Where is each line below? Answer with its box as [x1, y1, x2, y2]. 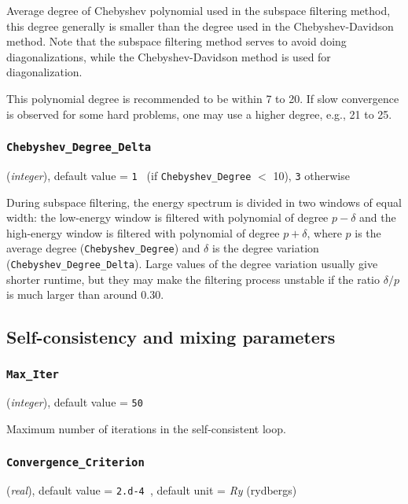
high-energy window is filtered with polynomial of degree [6, 224, 280, 241]
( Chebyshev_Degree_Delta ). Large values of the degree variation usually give [6, 256, 378, 272]
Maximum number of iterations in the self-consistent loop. [6, 421, 286, 437]
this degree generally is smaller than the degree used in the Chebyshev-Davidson [6, 17, 394, 34]
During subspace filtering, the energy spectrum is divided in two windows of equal [6, 193, 402, 210]
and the [359, 209, 396, 226]
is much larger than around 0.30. [6, 286, 164, 303]
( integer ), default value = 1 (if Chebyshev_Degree [6, 167, 252, 183]
